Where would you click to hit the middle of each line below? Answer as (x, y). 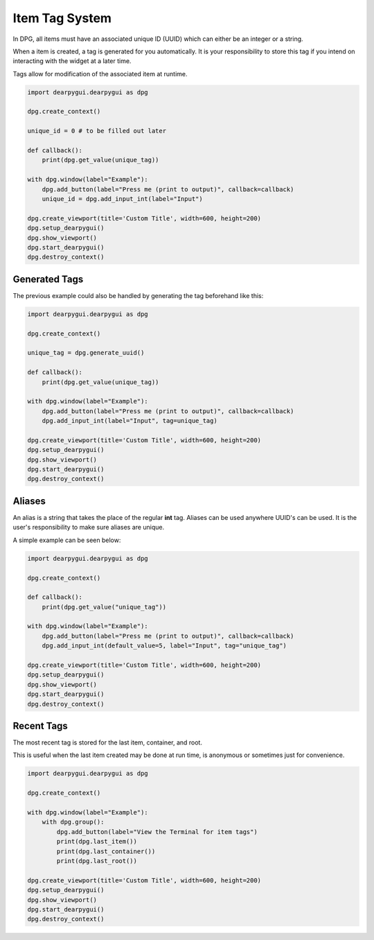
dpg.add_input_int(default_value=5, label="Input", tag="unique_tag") (164, 646)
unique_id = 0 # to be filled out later (97, 131)
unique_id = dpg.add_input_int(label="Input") (123, 199)
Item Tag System (62, 18)
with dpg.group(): (73, 822)
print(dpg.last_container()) (106, 851)
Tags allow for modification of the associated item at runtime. (100, 73)
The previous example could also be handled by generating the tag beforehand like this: (138, 295)
